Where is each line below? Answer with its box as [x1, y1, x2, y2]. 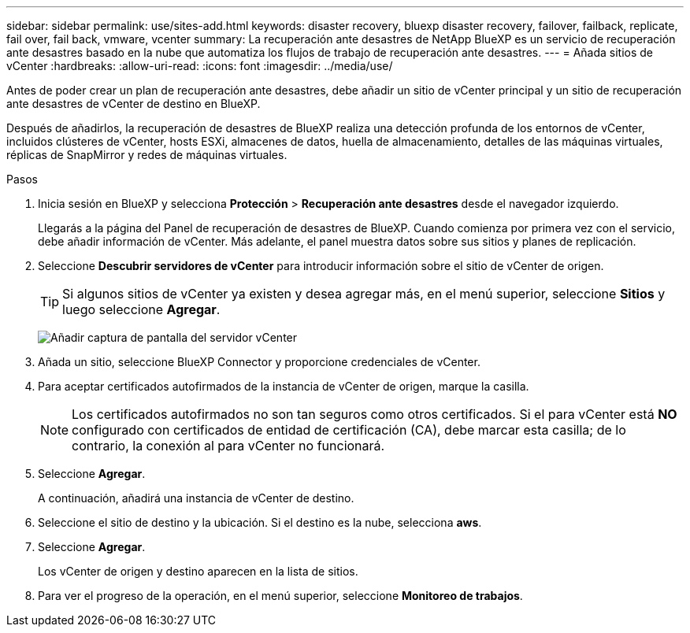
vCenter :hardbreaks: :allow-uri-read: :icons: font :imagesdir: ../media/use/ [6, 59, 393, 72]
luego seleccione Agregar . [62, 302, 221, 317]
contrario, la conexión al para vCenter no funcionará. [72, 438, 385, 453]
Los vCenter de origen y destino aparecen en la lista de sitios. [38, 565, 358, 578]
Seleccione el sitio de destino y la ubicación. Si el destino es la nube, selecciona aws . [38, 516, 482, 529]
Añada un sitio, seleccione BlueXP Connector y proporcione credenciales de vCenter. [38, 355, 480, 368]
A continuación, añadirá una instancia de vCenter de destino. [38, 491, 354, 505]
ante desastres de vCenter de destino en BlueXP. [6, 97, 261, 110]
